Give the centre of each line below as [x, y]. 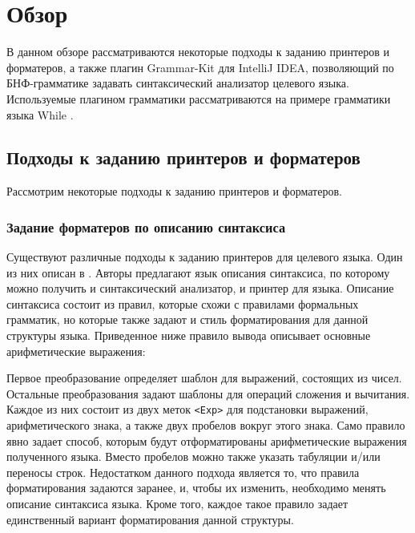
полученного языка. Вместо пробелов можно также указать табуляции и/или [193, 456]
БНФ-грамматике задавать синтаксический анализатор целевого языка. [178, 83]
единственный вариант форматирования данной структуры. [150, 519]
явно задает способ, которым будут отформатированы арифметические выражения [207, 440]
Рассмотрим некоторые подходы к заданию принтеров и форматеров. [174, 191]
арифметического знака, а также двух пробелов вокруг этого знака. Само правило [206, 425]
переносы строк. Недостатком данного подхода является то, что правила [183, 472]
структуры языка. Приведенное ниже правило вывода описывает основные [189, 335]
